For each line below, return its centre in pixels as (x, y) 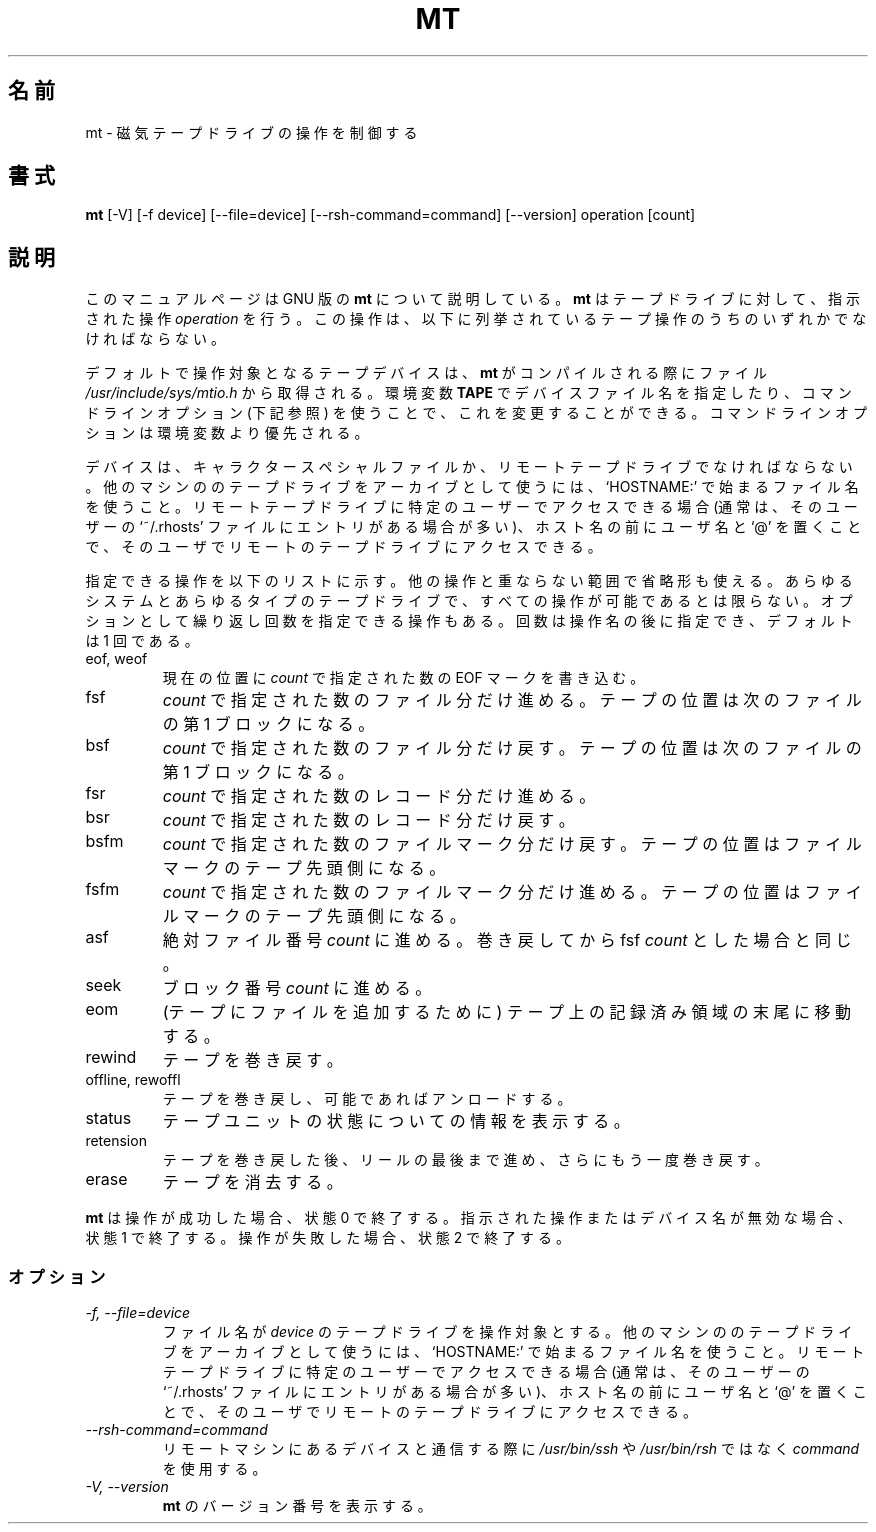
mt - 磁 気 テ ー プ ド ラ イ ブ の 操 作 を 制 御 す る (251, 132)
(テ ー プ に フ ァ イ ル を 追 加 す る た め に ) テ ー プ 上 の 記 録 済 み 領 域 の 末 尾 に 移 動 (506, 1012)
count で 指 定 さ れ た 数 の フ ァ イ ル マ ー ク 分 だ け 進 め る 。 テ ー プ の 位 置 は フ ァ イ (512, 892)
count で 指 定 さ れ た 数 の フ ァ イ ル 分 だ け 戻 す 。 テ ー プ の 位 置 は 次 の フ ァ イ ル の (512, 748)
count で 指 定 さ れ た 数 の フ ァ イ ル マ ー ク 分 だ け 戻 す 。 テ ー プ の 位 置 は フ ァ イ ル (512, 844)
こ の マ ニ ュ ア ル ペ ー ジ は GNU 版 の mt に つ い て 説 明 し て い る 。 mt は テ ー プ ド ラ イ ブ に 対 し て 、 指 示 (473, 299)
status (108, 1118)
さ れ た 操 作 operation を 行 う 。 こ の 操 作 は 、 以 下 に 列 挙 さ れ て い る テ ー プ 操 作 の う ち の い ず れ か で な (476, 319)
